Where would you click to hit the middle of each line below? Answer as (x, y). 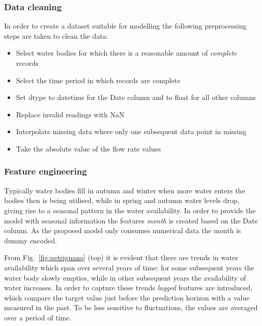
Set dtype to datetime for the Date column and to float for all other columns (136, 97)
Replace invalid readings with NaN (70, 114)
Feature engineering (46, 171)
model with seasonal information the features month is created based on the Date (131, 220)
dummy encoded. (31, 240)
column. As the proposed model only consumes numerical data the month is (123, 230)
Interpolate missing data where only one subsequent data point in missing (131, 131)
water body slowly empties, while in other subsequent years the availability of (125, 277)
